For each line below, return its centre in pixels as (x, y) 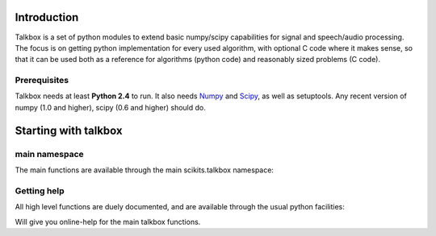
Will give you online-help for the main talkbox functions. (108, 222)
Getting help (40, 191)
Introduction (47, 17)
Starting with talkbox (69, 130)
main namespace (49, 154)
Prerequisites (42, 81)
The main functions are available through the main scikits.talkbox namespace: (145, 170)
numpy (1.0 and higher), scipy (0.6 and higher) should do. (110, 107)
